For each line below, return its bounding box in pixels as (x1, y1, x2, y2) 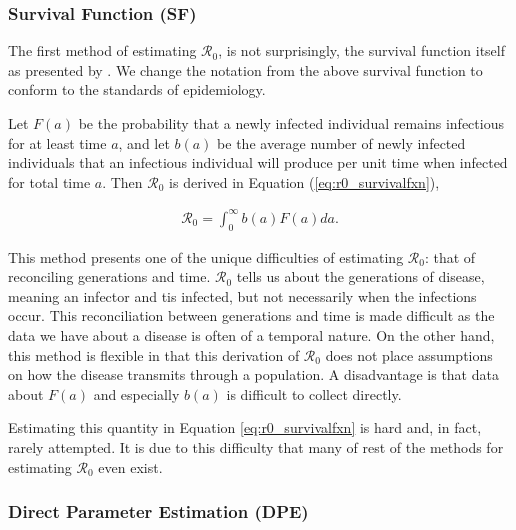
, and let (118, 132, 170, 153)
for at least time (8, 132, 107, 153)
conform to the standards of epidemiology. (8, 79, 266, 100)
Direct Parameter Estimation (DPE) (8, 499, 309, 524)
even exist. (98, 456, 163, 477)
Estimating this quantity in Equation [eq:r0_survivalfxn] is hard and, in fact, (8, 417, 482, 438)
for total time (8, 171, 91, 192)
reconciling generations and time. (8, 266, 211, 287)
